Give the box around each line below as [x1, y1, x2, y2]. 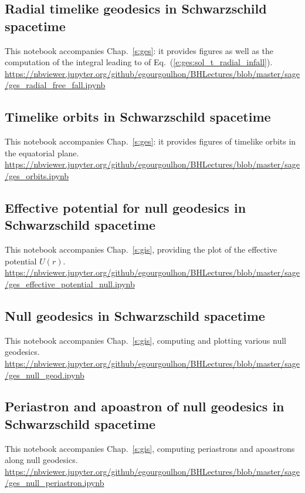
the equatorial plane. [5, 146, 79, 159]
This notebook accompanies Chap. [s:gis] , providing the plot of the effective [5, 243, 277, 256]
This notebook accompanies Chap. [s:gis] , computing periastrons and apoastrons [5, 442, 295, 454]
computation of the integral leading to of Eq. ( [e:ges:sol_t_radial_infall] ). [5, 56, 273, 68]
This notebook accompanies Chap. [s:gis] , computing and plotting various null [5, 334, 286, 346]
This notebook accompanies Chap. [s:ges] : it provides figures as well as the [5, 44, 274, 56]
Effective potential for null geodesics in [5, 198, 246, 216]
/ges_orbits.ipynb [5, 169, 69, 182]
